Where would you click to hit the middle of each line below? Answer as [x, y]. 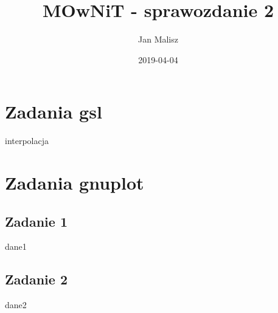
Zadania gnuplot [75, 183]
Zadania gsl [54, 112]
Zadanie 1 [36, 221]
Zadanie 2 [36, 279]
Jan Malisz [158, 39]
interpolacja [27, 141]
